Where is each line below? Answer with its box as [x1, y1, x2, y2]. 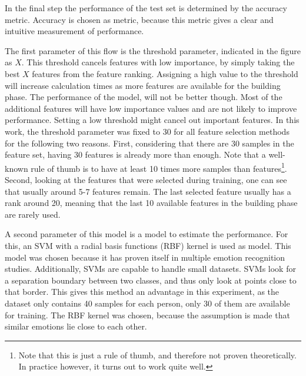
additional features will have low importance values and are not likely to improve [5, 102, 297, 114]
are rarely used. [5, 208, 61, 220]
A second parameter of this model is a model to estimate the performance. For [5, 228, 288, 240]
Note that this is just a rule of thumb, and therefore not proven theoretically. [18, 348, 297, 361]
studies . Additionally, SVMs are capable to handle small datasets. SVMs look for [5, 262, 296, 275]
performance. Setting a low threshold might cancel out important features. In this [5, 114, 300, 126]
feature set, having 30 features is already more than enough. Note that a [5, 148, 266, 161]
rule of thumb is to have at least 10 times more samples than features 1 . [31, 160, 287, 174]
